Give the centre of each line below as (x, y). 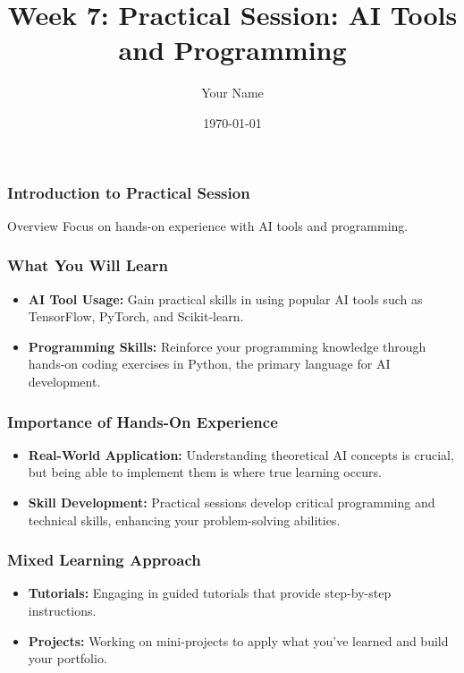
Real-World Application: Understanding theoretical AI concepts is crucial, (241, 454)
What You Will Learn (88, 265)
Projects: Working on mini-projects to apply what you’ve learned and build (238, 640)
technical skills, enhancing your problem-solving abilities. (184, 520)
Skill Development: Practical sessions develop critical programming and (232, 502)
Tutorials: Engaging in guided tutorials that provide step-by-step (210, 593)
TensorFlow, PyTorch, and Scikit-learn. (136, 316)
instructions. (62, 610)
